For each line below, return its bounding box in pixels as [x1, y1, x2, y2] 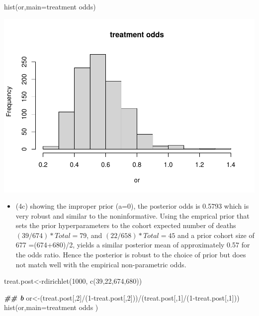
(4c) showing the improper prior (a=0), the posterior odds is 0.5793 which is [15, 201, 249, 211]
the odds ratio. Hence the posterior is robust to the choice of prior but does [15, 249, 246, 260]
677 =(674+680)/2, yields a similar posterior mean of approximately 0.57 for [15, 239, 250, 250]
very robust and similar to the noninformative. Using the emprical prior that [15, 210, 250, 221]
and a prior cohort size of [177, 230, 255, 240]
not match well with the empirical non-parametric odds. [15, 259, 186, 269]
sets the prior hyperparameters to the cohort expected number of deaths [15, 220, 236, 231]
